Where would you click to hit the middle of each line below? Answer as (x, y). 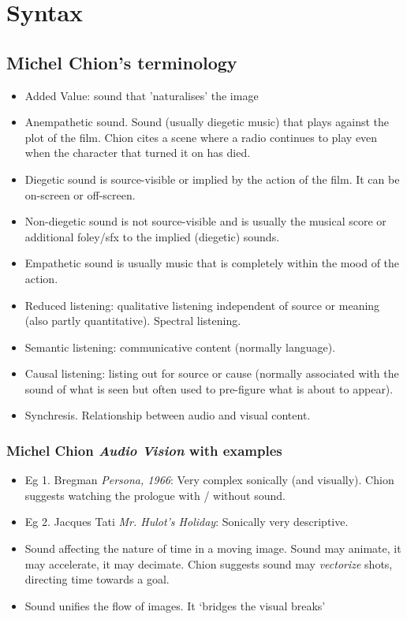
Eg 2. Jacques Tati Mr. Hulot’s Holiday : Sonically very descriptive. (187, 522)
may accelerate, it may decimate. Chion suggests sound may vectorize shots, (209, 563)
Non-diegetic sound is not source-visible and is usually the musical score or (205, 221)
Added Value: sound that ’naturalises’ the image (142, 95)
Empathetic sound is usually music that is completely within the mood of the (212, 263)
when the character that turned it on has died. (138, 153)
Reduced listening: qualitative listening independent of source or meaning (202, 305)
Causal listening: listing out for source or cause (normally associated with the (212, 373)
